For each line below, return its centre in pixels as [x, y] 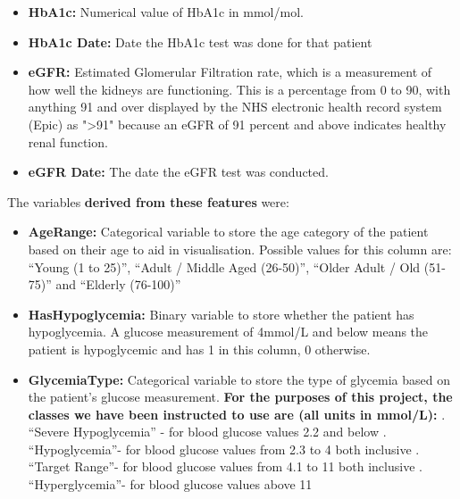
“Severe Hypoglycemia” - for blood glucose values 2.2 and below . [207, 432]
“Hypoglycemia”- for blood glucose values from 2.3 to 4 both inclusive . [224, 449]
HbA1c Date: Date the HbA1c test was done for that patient [200, 42]
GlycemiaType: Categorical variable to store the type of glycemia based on [239, 379]
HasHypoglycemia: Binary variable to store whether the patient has [221, 314]
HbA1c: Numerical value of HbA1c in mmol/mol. [166, 12]
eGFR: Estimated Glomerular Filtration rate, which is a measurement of [230, 72]
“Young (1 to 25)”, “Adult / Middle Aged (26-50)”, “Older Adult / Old [224, 266]
